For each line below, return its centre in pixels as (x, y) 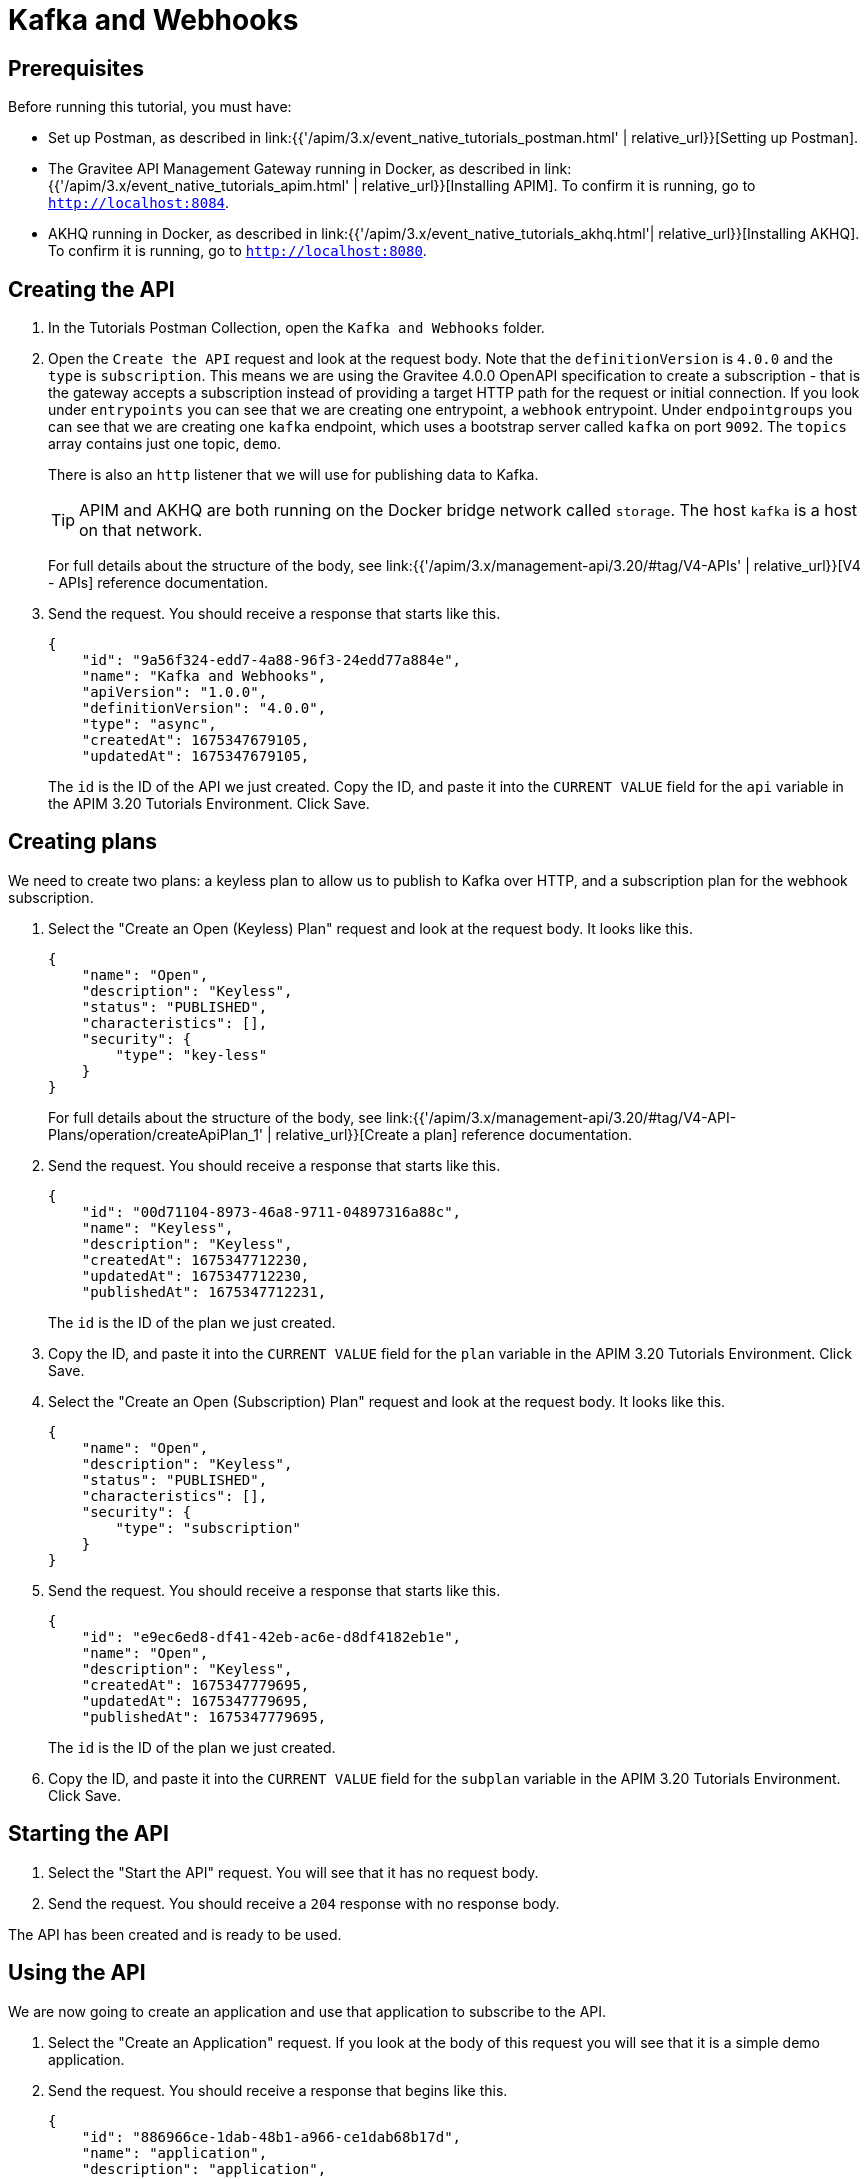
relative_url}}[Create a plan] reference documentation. (454, 1134)
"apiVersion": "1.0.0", (174, 692)
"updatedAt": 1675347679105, (195, 756)
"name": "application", (174, 2152)
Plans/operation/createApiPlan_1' (156, 1134)
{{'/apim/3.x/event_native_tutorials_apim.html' (199, 186)
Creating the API (91, 289)
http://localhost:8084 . (139, 203)
